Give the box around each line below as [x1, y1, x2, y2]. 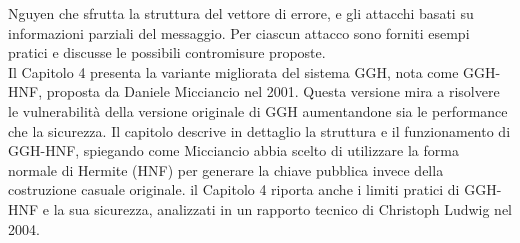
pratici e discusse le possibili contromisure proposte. [8, 42, 326, 63]
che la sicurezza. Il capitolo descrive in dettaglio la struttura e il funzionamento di [8, 120, 511, 141]
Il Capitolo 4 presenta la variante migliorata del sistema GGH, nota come [8, 61, 459, 82]
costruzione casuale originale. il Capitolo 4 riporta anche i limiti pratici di [8, 179, 460, 200]
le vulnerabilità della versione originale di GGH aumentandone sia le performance [8, 100, 508, 121]
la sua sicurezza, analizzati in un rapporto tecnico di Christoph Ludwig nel [53, 198, 513, 219]
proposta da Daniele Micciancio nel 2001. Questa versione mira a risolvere [46, 81, 500, 102]
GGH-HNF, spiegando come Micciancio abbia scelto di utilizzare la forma [8, 140, 459, 161]
